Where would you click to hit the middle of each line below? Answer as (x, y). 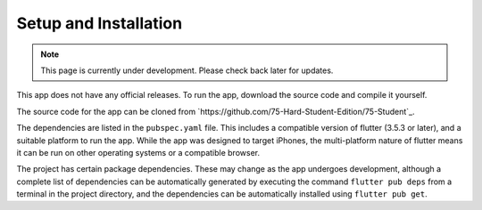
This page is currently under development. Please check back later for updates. (187, 70)
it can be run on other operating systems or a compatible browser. (138, 152)
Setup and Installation (100, 23)
